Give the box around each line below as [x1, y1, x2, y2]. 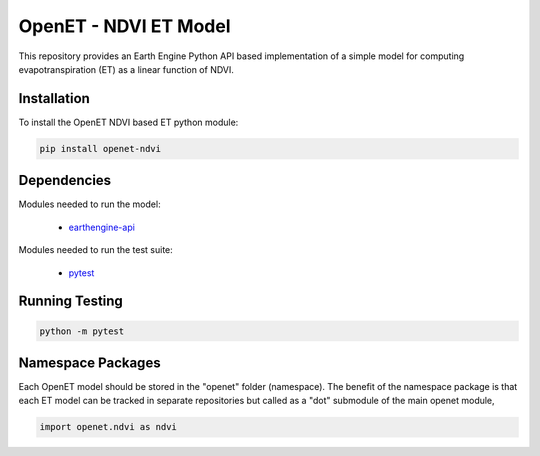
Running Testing [18, 293, 124, 310]
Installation [18, 90, 90, 107]
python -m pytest [39, 325, 125, 337]
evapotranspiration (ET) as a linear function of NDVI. [18, 63, 235, 75]
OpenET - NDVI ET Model [18, 15, 231, 37]
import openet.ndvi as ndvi [39, 421, 177, 433]
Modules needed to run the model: [18, 198, 161, 210]
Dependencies [18, 172, 112, 189]
